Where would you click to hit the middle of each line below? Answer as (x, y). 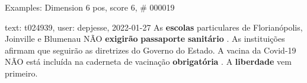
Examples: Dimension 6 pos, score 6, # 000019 (90, 7)
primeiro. (21, 73)
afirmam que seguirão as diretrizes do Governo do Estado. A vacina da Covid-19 (151, 50)
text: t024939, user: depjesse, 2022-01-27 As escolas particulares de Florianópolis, (154, 27)
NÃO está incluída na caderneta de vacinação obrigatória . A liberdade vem (148, 62)
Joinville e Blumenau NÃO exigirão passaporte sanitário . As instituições (145, 39)
